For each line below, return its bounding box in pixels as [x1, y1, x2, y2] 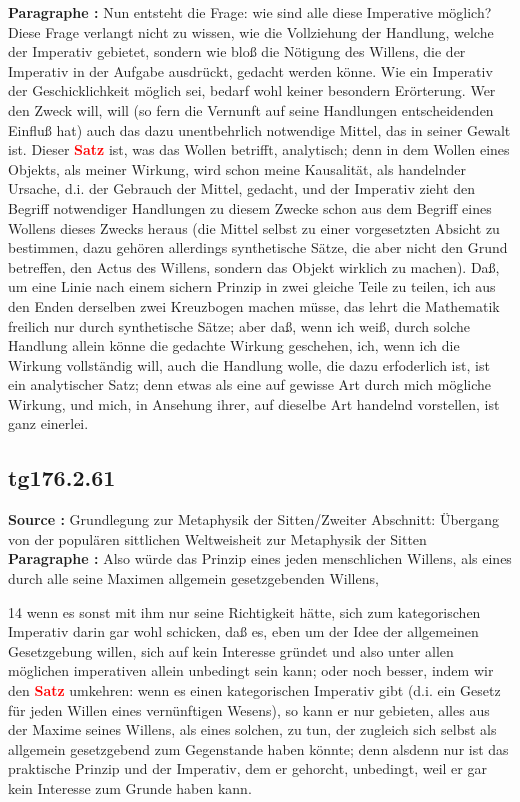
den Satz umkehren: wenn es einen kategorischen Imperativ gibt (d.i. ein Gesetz [8, 680, 501, 701]
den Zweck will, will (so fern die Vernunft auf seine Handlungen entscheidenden [8, 99, 494, 120]
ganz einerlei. [8, 413, 89, 434]
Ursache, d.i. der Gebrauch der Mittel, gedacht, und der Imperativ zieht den [8, 178, 476, 199]
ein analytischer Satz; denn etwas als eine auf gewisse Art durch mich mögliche [8, 374, 492, 395]
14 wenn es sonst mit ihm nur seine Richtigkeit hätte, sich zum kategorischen [8, 601, 481, 622]
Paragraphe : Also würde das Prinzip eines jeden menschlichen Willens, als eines [8, 548, 512, 569]
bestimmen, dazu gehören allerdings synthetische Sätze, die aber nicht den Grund [8, 237, 508, 258]
